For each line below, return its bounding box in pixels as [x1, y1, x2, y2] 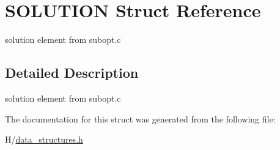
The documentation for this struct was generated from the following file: [5, 112, 276, 125]
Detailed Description [5, 63, 139, 82]
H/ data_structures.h [5, 133, 83, 146]
